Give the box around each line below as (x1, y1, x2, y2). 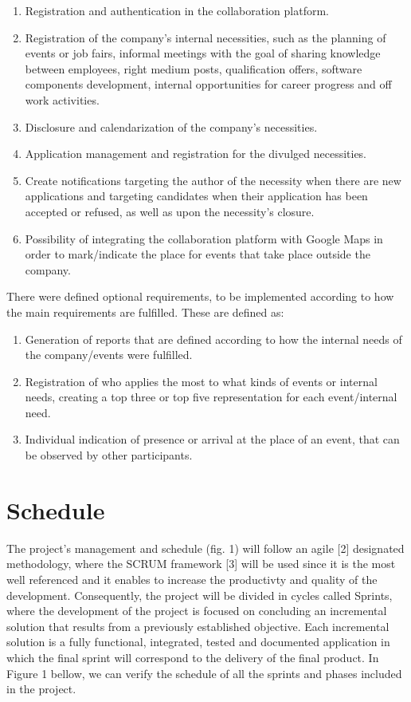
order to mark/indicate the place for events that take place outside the (25, 246, 370, 262)
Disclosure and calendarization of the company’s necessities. (25, 118, 318, 135)
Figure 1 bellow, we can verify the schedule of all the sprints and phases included (6, 665, 402, 681)
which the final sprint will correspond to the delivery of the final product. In (6, 649, 379, 665)
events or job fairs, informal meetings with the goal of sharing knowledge (25, 45, 381, 61)
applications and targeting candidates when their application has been (25, 187, 368, 204)
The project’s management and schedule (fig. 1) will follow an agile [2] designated (6, 539, 405, 556)
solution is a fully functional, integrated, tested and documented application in (6, 633, 390, 650)
